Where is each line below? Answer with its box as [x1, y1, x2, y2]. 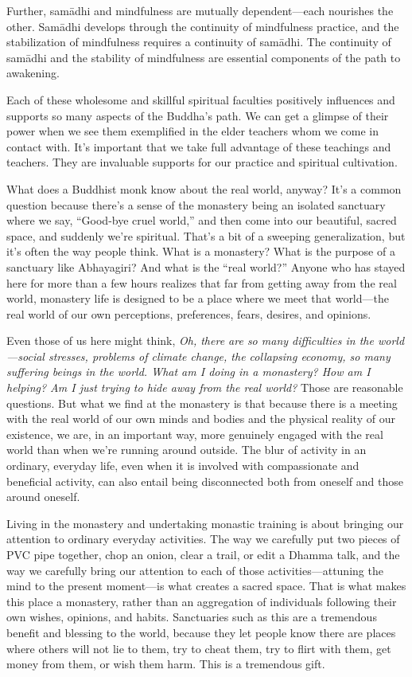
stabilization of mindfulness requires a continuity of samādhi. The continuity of [6, 33, 391, 50]
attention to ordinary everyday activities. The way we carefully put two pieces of [6, 530, 400, 547]
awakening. [6, 65, 60, 81]
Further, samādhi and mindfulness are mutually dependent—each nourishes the [6, 2, 394, 18]
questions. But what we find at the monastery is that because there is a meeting [6, 394, 398, 411]
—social [6, 347, 45, 364]
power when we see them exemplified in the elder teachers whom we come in [6, 123, 379, 139]
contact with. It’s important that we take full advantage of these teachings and [6, 138, 391, 155]
